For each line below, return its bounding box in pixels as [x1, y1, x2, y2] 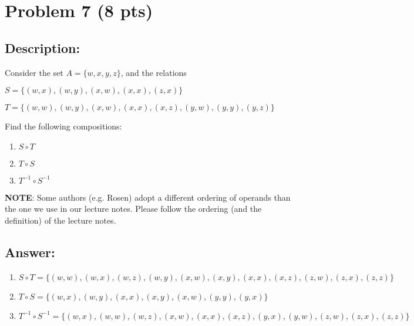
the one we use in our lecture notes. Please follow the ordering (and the [5, 202, 262, 215]
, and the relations [120, 66, 187, 78]
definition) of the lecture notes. [5, 214, 116, 226]
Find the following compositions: [5, 120, 122, 132]
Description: [5, 38, 80, 56]
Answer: [5, 242, 55, 261]
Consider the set [5, 66, 63, 78]
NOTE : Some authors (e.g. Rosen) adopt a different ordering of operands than [5, 191, 291, 203]
